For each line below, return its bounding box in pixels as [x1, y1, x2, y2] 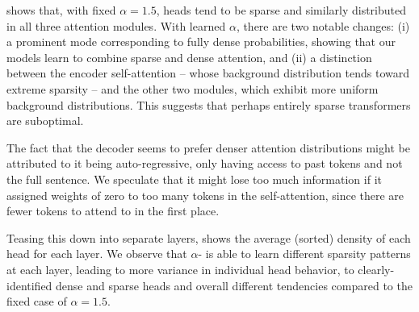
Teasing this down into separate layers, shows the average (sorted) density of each [6, 229, 411, 246]
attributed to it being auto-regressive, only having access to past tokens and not [6, 155, 403, 172]
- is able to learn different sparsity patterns [198, 245, 411, 262]
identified [6, 277, 52, 293]
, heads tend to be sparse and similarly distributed [156, 2, 406, 18]
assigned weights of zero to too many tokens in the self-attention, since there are [6, 186, 404, 203]
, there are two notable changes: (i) [236, 17, 410, 34]
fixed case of [6, 293, 67, 310]
